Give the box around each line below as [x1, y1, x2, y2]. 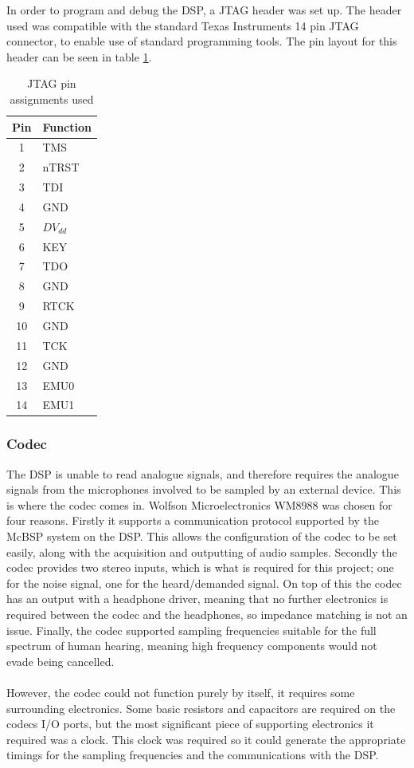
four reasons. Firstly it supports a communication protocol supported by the [6, 512, 379, 529]
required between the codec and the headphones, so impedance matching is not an [6, 606, 408, 623]
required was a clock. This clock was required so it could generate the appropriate [6, 731, 406, 747]
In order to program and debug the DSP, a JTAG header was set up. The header [6, 2, 402, 18]
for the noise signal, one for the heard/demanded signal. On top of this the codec [6, 574, 402, 591]
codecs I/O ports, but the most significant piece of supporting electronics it [6, 715, 374, 732]
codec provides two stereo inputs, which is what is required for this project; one [6, 559, 394, 576]
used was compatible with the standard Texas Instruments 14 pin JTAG [6, 17, 359, 33]
